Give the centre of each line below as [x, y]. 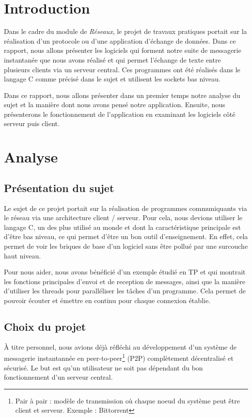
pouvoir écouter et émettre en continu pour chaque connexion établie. [107, 300]
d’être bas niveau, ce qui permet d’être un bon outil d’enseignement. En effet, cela [126, 236]
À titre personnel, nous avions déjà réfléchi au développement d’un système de [120, 346]
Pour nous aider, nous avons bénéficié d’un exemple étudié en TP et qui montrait [125, 272]
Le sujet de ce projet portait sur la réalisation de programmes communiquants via [126, 208]
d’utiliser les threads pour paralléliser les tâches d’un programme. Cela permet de [125, 291]
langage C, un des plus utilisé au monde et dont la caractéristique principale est [122, 227]
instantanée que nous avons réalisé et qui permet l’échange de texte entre [112, 59]
